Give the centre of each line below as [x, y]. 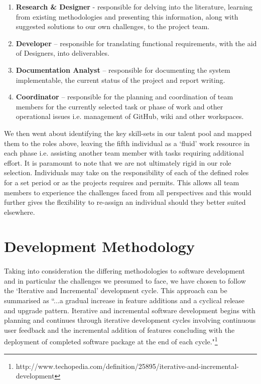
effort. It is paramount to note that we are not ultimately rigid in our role [118, 162]
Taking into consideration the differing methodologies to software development [124, 271]
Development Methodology [99, 246]
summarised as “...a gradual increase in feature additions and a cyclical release [124, 300]
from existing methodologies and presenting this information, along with [127, 16]
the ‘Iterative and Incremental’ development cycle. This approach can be [116, 290]
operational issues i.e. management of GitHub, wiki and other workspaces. [130, 116]
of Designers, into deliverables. [62, 53]
